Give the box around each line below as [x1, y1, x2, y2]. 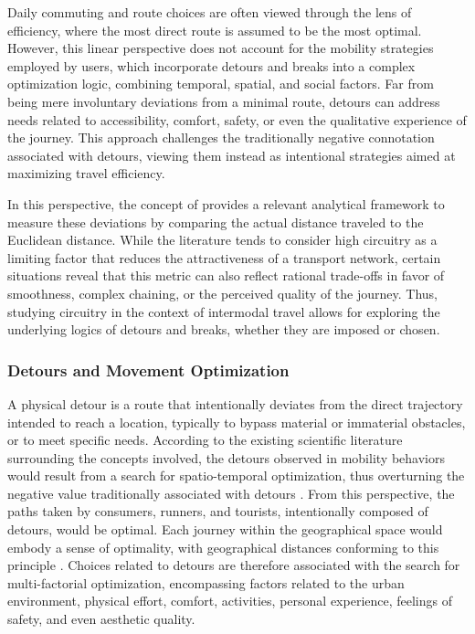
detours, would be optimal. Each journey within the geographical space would [7, 520, 443, 539]
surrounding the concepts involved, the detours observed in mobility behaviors [7, 448, 445, 467]
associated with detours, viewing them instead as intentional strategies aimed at [7, 145, 456, 164]
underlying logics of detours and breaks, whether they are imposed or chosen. [7, 320, 440, 339]
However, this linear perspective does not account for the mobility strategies [7, 38, 434, 58]
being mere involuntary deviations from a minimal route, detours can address [7, 91, 440, 111]
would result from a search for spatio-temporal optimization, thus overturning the [7, 466, 465, 485]
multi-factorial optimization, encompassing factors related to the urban [7, 573, 405, 592]
